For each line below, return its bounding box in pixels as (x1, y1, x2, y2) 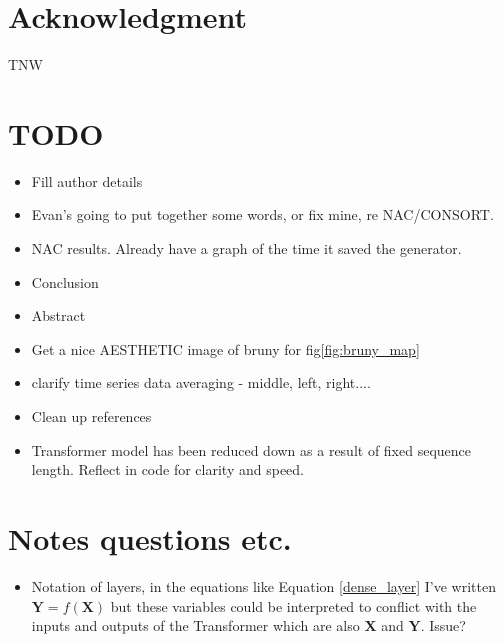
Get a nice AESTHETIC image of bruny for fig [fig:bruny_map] (31, 338, 420, 359)
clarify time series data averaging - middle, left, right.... (31, 372, 371, 393)
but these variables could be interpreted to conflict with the (110, 595, 477, 616)
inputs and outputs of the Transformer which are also (31, 615, 360, 636)
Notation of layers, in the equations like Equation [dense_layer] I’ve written (31, 575, 496, 596)
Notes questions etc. (8, 517, 292, 558)
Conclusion (31, 271, 99, 292)
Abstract (31, 305, 86, 326)
